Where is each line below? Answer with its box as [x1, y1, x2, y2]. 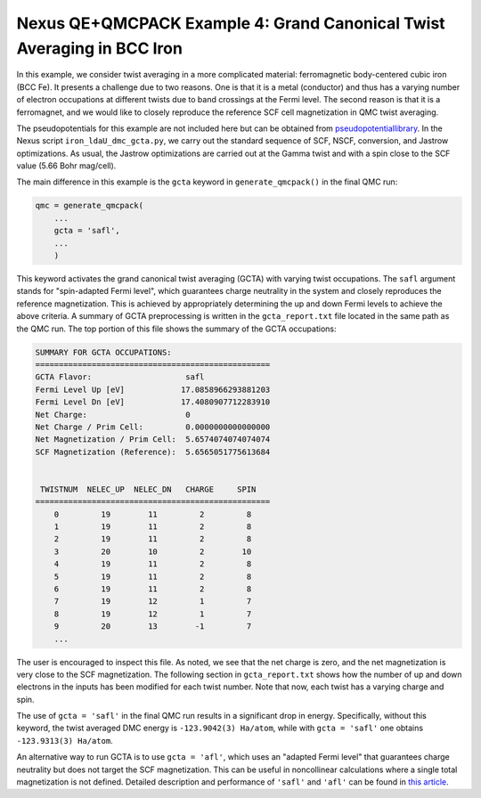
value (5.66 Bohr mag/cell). [16, 160, 117, 171]
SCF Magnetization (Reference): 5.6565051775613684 [35, 446, 271, 457]
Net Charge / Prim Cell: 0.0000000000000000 [35, 421, 271, 432]
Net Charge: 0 [35, 410, 191, 419]
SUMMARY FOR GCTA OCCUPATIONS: [35, 347, 173, 357]
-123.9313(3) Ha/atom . [16, 735, 113, 745]
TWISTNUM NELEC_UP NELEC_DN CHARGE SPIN [40, 484, 257, 494]
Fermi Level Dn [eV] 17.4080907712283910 [35, 397, 271, 407]
